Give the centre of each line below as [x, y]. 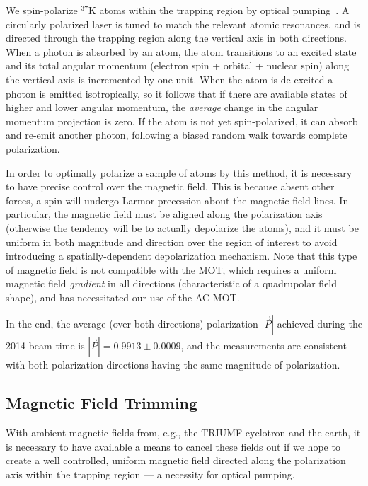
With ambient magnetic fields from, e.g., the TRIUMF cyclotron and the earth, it [183, 433]
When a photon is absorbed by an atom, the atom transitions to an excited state [181, 51]
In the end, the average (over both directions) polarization [132, 324]
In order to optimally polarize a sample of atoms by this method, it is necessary [179, 172]
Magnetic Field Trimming [102, 403]
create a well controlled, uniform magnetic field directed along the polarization [176, 460]
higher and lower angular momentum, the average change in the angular [162, 107]
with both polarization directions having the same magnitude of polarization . [173, 365]
